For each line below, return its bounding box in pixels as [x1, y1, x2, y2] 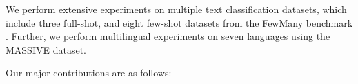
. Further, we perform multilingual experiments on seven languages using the [6, 29, 330, 43]
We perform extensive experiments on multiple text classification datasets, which [6, 2, 347, 16]
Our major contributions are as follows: [6, 65, 172, 80]
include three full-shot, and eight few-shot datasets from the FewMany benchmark [6, 15, 353, 30]
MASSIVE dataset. [6, 42, 86, 56]
